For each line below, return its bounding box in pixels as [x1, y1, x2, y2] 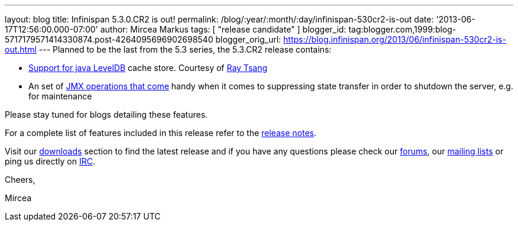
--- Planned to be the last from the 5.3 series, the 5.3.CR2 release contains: [38, 44, 332, 54]
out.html [5, 44, 37, 54]
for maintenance [28, 91, 92, 101]
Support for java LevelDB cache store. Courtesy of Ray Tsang [28, 63, 267, 73]
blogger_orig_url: [215, 34, 281, 44]
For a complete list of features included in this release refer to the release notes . [5, 128, 316, 138]
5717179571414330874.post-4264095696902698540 [5, 34, 213, 44]
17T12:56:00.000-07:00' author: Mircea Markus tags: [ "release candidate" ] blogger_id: [5, 24, 347, 34]
